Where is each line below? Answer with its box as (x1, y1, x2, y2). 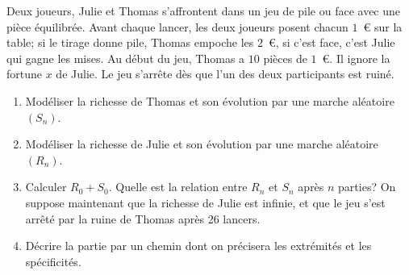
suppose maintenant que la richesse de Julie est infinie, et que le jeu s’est (25, 194, 386, 210)
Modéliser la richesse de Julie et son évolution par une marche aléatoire (25, 135, 378, 152)
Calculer (25, 178, 67, 195)
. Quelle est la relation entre (108, 178, 248, 195)
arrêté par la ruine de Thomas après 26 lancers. (25, 210, 261, 227)
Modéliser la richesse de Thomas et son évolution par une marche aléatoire (25, 92, 394, 109)
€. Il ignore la (322, 49, 390, 66)
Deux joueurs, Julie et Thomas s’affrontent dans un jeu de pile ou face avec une (6, 2, 401, 19)
